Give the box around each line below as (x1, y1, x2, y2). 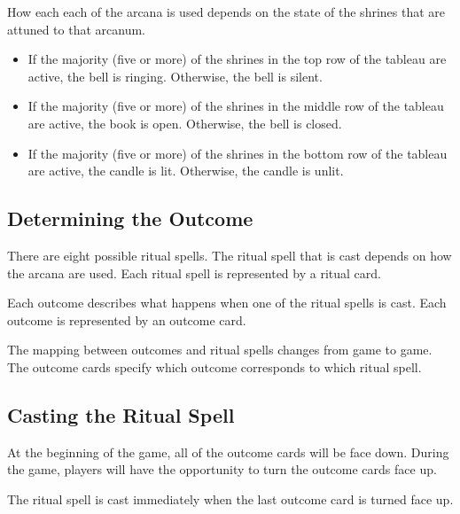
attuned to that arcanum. (7, 19, 146, 38)
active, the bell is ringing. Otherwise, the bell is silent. (27, 66, 323, 85)
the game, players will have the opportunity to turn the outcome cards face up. (7, 460, 437, 479)
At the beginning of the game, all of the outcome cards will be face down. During (7, 442, 449, 461)
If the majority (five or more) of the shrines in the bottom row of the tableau (27, 144, 448, 162)
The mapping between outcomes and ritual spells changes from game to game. (7, 340, 433, 359)
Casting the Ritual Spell (7, 401, 235, 428)
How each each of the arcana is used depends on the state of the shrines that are (7, 3, 446, 20)
